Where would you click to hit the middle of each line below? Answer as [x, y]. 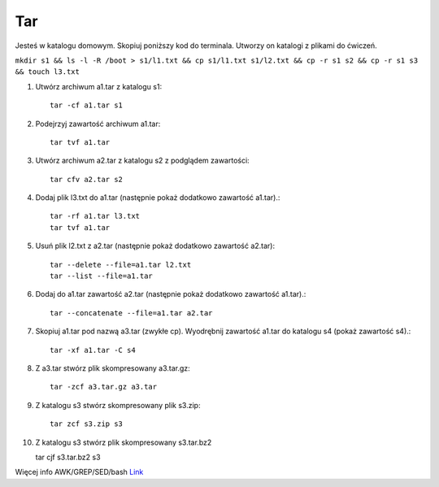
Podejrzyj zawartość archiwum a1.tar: [98, 124]
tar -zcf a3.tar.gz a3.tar [104, 387]
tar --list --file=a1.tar [102, 276]
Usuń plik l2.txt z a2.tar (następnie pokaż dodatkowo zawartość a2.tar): [155, 246]
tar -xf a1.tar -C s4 [93, 350]
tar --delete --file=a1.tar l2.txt [121, 265]
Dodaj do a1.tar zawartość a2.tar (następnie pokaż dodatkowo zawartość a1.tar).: [171, 294]
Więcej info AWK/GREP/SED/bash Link [79, 472]
